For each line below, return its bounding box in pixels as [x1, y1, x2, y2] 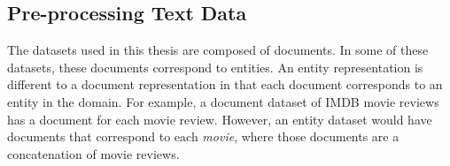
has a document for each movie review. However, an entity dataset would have [7, 109, 432, 128]
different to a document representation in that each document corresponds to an [7, 75, 443, 94]
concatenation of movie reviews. [7, 144, 180, 162]
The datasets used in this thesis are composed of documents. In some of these [7, 41, 429, 59]
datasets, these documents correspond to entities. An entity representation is [7, 57, 423, 76]
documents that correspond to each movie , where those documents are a [7, 127, 400, 146]
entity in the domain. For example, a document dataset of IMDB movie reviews [7, 92, 439, 110]
